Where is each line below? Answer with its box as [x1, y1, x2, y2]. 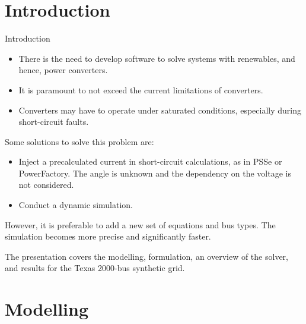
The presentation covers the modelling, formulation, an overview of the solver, [5, 250, 288, 262]
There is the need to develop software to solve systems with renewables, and [18, 52, 295, 64]
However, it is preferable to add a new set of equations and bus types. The [5, 218, 276, 231]
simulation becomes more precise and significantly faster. [5, 230, 211, 243]
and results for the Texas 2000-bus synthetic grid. [5, 262, 185, 274]
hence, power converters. [18, 64, 108, 76]
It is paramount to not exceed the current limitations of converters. [18, 83, 263, 96]
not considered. [18, 178, 74, 191]
